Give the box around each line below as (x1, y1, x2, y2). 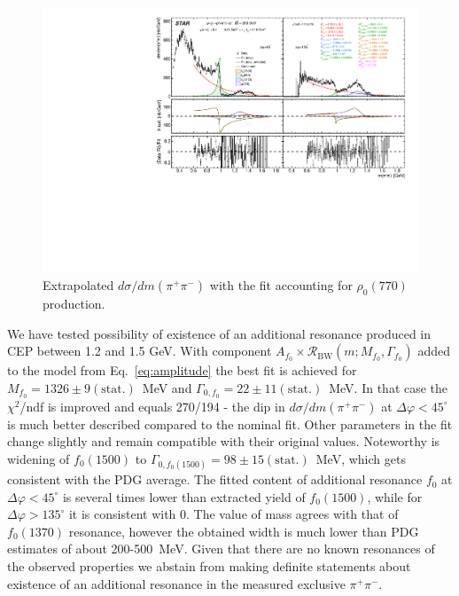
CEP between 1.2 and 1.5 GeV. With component (7, 341, 272, 360)
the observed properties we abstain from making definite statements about (7, 557, 411, 576)
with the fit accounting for (209, 276, 353, 294)
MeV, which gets (315, 449, 406, 467)
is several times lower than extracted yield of (62, 487, 306, 506)
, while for (367, 487, 423, 506)
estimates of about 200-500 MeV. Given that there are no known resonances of (7, 539, 435, 558)
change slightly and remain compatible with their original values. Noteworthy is (7, 432, 440, 451)
